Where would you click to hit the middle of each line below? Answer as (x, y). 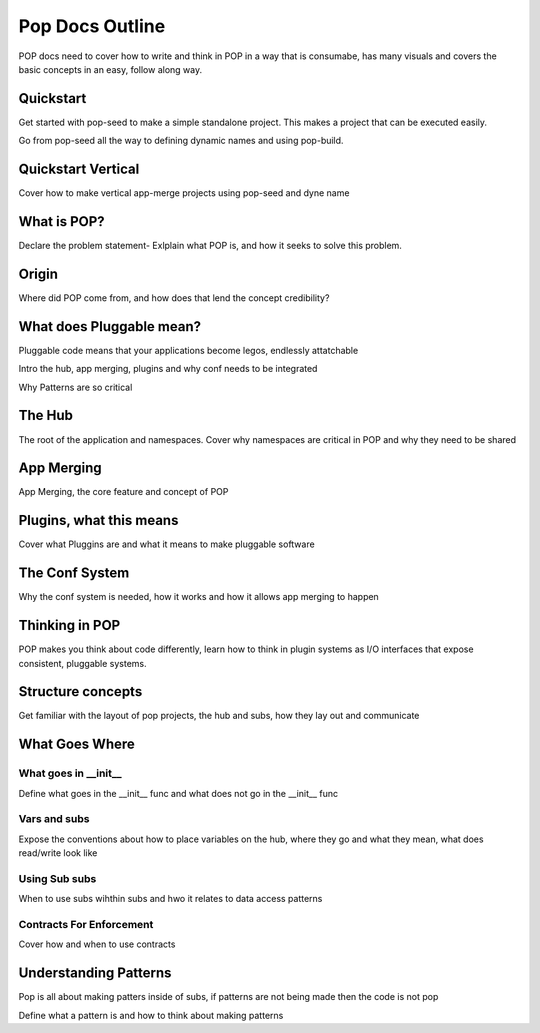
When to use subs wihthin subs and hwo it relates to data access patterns (170, 899)
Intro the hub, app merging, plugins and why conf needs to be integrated (168, 369)
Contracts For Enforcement (86, 925)
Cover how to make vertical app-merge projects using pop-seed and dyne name (184, 193)
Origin (38, 273)
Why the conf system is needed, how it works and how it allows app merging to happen (198, 597)
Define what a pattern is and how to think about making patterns (151, 1015)
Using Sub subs (57, 878)
